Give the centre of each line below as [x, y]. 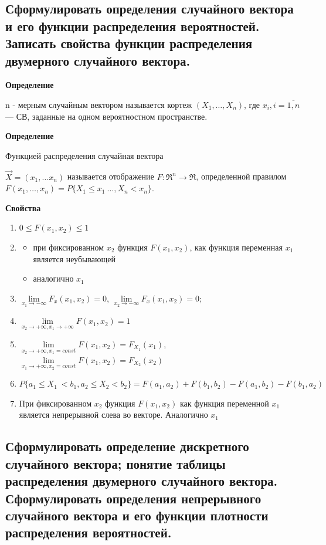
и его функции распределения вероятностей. [133, 26]
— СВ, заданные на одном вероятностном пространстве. [106, 116]
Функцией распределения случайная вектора [84, 155]
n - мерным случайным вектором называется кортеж [99, 104]
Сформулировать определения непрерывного [133, 498]
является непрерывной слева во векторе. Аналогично [113, 414]
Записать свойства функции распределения [129, 43]
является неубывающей [74, 258]
